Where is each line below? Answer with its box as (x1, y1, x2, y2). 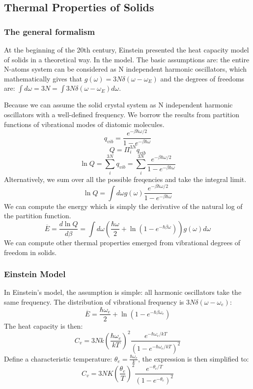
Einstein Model (4, 268, 66, 280)
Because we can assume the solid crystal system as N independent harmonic (4, 100, 233, 110)
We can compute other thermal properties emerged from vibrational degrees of (4, 237, 241, 247)
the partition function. (4, 210, 71, 221)
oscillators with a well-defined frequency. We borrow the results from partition (4, 109, 239, 119)
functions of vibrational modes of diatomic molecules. (4, 119, 165, 129)
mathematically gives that (4, 73, 83, 83)
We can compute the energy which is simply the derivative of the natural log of (4, 201, 243, 211)
